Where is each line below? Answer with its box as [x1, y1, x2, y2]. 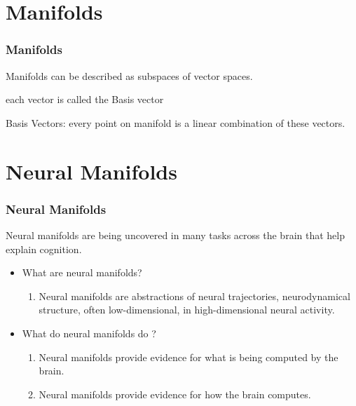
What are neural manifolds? [22, 265, 142, 280]
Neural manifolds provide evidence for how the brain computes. [39, 386, 311, 401]
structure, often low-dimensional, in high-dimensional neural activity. [39, 302, 335, 317]
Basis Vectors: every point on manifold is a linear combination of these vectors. [6, 115, 345, 130]
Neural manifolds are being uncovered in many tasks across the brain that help [6, 227, 345, 242]
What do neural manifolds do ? [22, 325, 156, 340]
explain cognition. [6, 241, 82, 256]
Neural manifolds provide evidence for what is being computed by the [39, 349, 338, 364]
